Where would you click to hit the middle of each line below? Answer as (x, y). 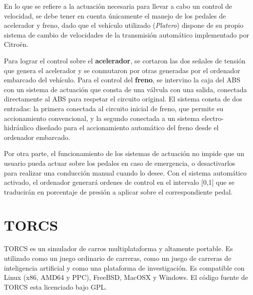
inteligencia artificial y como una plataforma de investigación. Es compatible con (124, 267)
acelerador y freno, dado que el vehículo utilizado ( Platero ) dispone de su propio (124, 25)
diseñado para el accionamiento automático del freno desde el (127, 128)
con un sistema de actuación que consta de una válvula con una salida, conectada (126, 89)
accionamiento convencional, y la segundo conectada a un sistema (102, 118)
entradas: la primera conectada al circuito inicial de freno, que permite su (114, 108)
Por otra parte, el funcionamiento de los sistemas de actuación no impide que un (124, 153)
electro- (213, 118)
